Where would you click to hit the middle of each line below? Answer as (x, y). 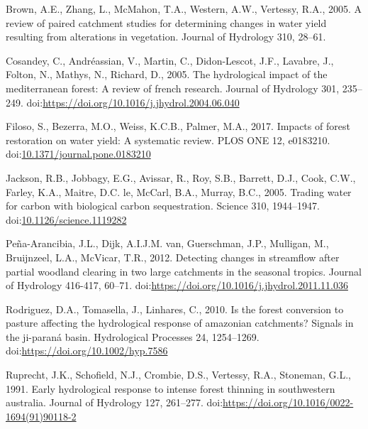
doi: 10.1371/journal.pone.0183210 (78, 154)
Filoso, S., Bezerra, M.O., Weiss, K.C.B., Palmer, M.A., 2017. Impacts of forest (178, 126)
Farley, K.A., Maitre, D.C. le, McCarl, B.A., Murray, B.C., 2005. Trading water (179, 191)
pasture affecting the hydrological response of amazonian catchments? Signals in (180, 323)
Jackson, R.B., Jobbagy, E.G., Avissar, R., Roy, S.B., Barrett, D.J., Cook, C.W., (181, 177)
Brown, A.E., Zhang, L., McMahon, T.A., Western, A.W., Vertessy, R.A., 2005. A (184, 9)
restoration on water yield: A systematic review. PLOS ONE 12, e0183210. (168, 140)
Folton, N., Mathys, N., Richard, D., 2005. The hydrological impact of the (167, 74)
